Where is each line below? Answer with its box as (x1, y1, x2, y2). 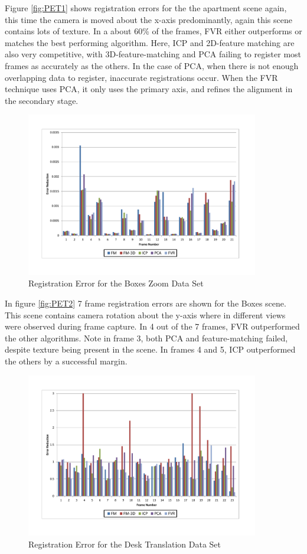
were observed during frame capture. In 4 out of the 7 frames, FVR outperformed (5, 320, 300, 333)
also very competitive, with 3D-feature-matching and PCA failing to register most (5, 48, 302, 60)
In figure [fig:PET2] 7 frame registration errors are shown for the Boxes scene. (5, 297, 286, 309)
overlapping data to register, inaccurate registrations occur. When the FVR (5, 71, 278, 83)
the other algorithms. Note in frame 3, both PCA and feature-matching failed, (5, 331, 288, 344)
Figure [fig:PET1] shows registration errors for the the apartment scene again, (5, 2, 287, 14)
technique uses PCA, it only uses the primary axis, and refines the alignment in (5, 83, 293, 95)
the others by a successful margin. (5, 355, 128, 367)
